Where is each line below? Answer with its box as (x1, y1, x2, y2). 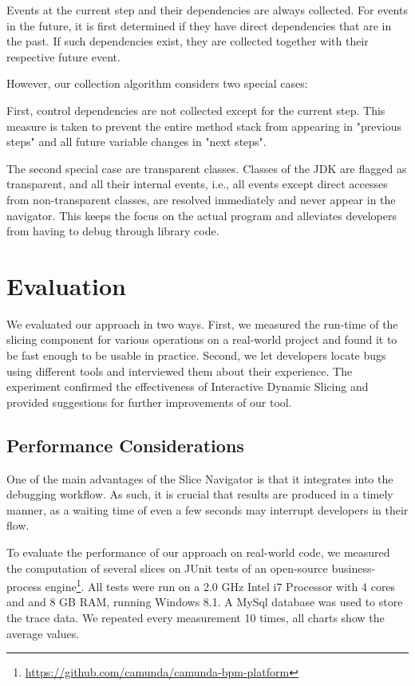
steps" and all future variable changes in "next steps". (6, 133, 267, 150)
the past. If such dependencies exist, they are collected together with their (6, 33, 369, 49)
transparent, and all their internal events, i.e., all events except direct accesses (6, 175, 388, 192)
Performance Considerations (6, 432, 244, 457)
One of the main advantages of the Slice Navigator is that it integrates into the (6, 470, 393, 487)
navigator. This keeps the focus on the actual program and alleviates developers (6, 207, 397, 223)
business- (331, 559, 376, 576)
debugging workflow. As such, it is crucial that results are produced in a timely (6, 486, 393, 503)
